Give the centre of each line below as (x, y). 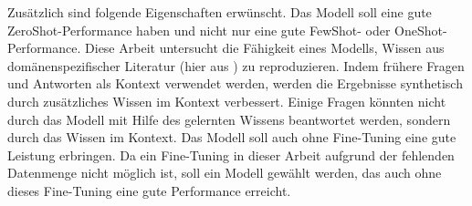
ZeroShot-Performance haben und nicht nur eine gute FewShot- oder (199, 30)
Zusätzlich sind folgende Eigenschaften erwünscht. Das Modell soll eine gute (220, 12)
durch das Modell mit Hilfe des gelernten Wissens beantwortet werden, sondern (229, 119)
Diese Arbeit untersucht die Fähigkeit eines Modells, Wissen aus (265, 48)
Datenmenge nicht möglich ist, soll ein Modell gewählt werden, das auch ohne (225, 173)
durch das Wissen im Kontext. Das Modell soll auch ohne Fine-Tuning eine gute (232, 137)
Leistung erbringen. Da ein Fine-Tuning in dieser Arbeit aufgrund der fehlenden (231, 154)
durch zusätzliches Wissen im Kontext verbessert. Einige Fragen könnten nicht (227, 101)
